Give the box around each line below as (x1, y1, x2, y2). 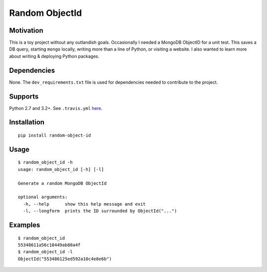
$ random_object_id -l (18, 249, 73, 255)
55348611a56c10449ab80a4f (18, 242, 81, 248)
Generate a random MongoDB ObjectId (18, 180, 107, 186)
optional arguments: (18, 194, 68, 200)
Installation (9, 118, 44, 126)
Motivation (9, 26, 44, 35)
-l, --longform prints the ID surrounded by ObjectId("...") (23, 208, 178, 214)
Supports (9, 92, 39, 101)
